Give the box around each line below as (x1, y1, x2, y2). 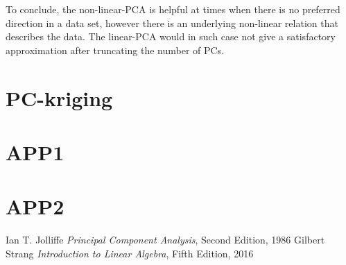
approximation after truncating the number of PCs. (6, 42, 225, 57)
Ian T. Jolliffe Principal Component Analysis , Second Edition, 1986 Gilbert (6, 232, 325, 247)
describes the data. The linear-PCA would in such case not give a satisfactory (6, 29, 336, 44)
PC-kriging (6, 83, 113, 112)
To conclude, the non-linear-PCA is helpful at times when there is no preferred (6, 2, 340, 16)
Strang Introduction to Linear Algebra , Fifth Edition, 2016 (6, 246, 254, 260)
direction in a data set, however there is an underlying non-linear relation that (6, 15, 338, 30)
